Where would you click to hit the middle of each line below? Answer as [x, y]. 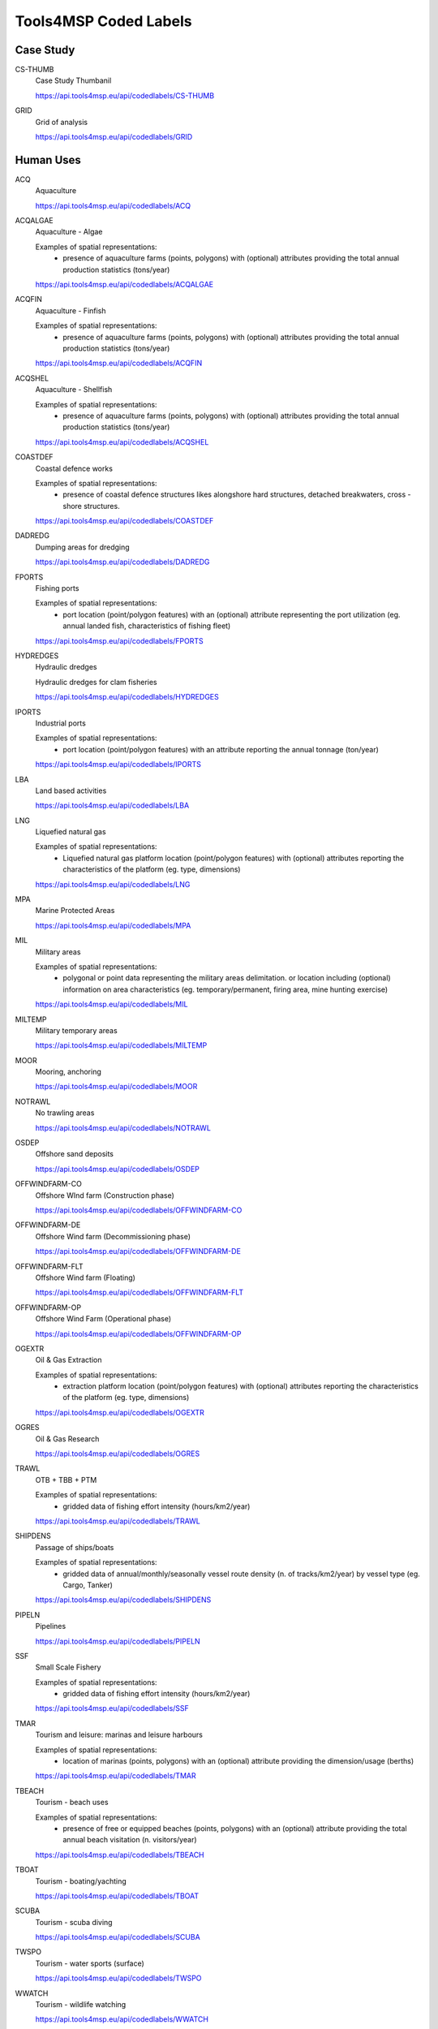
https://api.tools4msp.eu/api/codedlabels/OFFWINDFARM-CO [139, 1210]
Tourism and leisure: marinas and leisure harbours [119, 1735]
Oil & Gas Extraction [69, 1360]
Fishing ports [57, 588]
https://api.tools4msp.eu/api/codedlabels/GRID [114, 137]
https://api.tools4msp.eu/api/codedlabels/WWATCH [122, 2019]
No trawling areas [65, 1113]
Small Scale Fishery [68, 1667]
